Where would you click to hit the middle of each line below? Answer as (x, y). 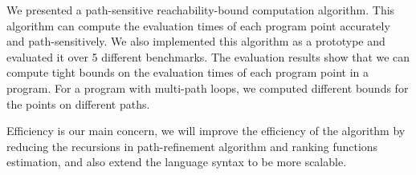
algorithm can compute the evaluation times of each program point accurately (198, 25)
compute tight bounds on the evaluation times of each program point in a (188, 72)
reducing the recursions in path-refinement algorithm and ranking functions (192, 146)
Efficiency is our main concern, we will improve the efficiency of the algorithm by (206, 131)
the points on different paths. (78, 103)
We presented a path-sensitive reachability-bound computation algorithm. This (201, 10)
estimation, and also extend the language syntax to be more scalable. (177, 162)
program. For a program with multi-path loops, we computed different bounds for (208, 87)
